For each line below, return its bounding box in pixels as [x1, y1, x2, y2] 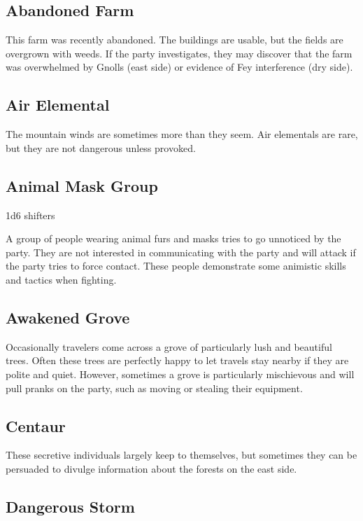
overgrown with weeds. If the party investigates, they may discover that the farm [6, 46, 353, 60]
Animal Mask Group [6, 174, 158, 196]
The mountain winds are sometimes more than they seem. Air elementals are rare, [6, 127, 358, 141]
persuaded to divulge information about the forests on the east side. [6, 461, 297, 475]
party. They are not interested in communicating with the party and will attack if [6, 244, 356, 259]
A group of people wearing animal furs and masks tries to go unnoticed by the [6, 231, 341, 246]
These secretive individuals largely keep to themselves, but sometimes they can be [6, 447, 357, 462]
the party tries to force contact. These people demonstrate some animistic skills [6, 258, 346, 273]
